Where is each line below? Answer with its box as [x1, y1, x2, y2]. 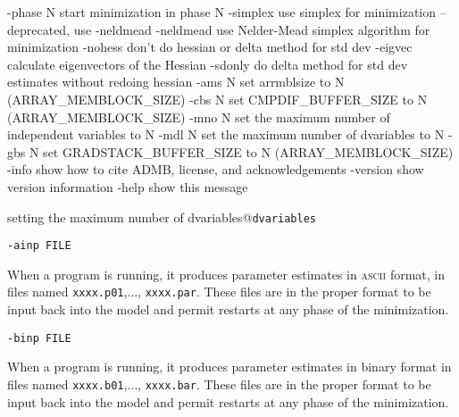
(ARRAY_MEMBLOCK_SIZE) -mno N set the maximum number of [7, 107, 390, 126]
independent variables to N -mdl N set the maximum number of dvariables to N [7, 125, 445, 144]
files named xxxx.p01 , [7, 282, 128, 301]
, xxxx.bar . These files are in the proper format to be [138, 374, 431, 393]
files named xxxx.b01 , [7, 374, 128, 393]
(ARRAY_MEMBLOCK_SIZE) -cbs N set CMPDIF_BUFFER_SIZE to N [7, 89, 428, 108]
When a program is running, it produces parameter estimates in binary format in [7, 357, 452, 376]
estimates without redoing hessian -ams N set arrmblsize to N [7, 72, 345, 91]
